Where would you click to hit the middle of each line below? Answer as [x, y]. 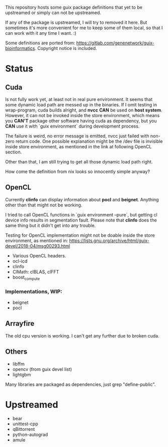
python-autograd [30, 435]
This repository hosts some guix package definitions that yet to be [74, 7]
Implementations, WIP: [34, 291]
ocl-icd [20, 261]
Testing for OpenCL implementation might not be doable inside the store [80, 235]
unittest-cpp [25, 424]
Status [19, 69]
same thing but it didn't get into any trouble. [51, 225]
